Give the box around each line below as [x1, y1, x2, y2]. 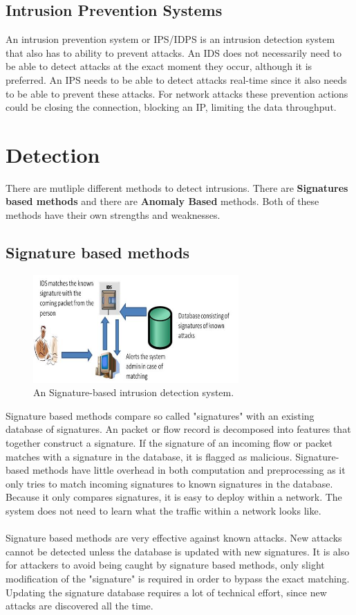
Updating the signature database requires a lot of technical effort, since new [6, 585, 327, 599]
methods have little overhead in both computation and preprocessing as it [32, 463, 346, 477]
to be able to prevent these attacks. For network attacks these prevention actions [6, 86, 348, 100]
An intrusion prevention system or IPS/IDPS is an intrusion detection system [6, 32, 335, 46]
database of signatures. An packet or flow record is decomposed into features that [6, 422, 351, 436]
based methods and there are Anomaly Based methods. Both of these [6, 194, 319, 208]
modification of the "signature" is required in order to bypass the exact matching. [6, 571, 350, 585]
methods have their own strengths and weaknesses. [6, 208, 221, 222]
